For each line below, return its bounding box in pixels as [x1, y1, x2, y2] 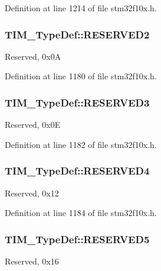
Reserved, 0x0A [5, 50, 61, 62]
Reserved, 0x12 [5, 186, 59, 199]
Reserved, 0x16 [5, 255, 59, 267]
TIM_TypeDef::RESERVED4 [5, 163, 150, 178]
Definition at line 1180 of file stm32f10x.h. [5, 70, 157, 82]
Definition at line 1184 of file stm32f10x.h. [5, 207, 157, 219]
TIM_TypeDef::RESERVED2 [5, 27, 150, 41]
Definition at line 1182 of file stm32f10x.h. [5, 138, 157, 150]
